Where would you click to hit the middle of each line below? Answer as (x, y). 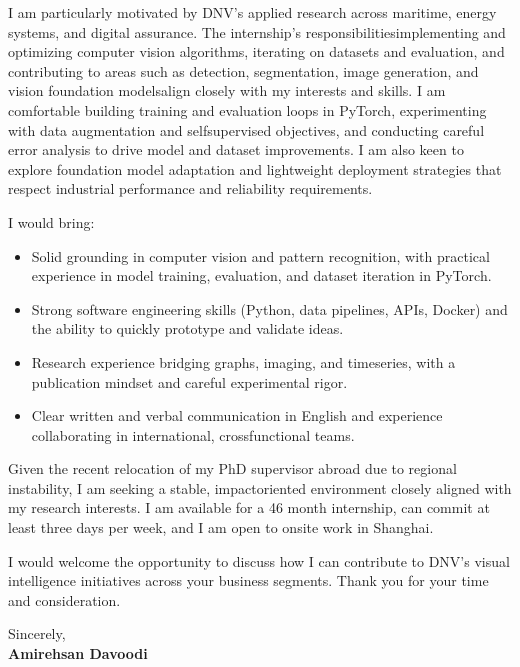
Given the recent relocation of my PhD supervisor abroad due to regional (232, 468)
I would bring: (51, 221)
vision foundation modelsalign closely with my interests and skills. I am (227, 90)
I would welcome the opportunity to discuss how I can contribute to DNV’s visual (259, 560)
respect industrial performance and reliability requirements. (190, 188)
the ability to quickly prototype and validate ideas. (187, 328)
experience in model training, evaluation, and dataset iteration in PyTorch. (261, 275)
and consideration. (64, 599)
